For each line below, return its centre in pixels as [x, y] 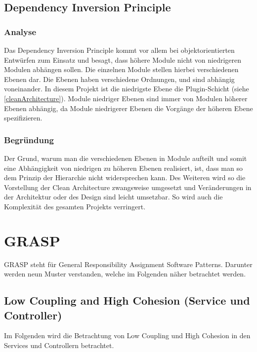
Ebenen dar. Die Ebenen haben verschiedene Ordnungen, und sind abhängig [119, 79]
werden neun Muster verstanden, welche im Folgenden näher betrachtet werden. [125, 274]
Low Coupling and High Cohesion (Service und [127, 300]
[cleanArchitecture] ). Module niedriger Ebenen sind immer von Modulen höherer [126, 98]
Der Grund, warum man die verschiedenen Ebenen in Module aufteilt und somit [126, 158]
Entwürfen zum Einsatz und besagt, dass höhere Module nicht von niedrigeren [123, 59]
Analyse [20, 31]
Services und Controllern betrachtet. [59, 345]
